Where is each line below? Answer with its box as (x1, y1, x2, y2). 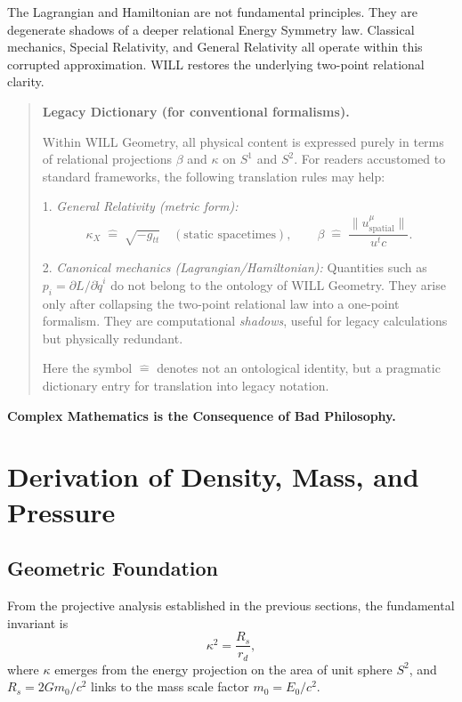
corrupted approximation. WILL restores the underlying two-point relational (7, 54, 425, 73)
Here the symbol (42, 359, 133, 377)
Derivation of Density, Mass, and (7, 458, 419, 495)
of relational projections (42, 149, 173, 168)
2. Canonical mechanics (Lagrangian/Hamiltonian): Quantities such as (42, 258, 427, 277)
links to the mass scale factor (91, 677, 249, 696)
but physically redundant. (42, 328, 183, 347)
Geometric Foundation (7, 554, 218, 582)
